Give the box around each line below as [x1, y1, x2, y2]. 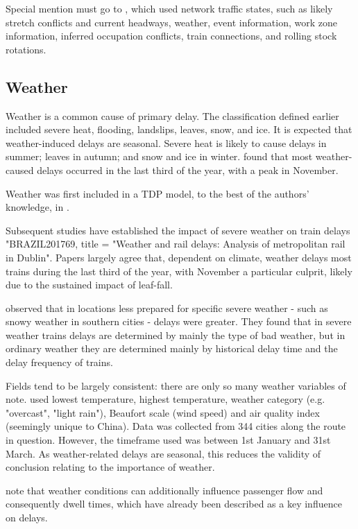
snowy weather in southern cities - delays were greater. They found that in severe [6, 314, 352, 329]
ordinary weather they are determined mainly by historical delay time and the [6, 341, 338, 356]
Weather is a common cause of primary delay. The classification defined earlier [6, 108, 339, 123]
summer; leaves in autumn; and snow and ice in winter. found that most [6, 149, 313, 164]
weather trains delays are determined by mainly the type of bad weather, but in [6, 327, 346, 342]
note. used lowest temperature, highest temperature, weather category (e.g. [6, 392, 325, 406]
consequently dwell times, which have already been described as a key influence [6, 496, 342, 511]
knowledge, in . [6, 200, 69, 214]
